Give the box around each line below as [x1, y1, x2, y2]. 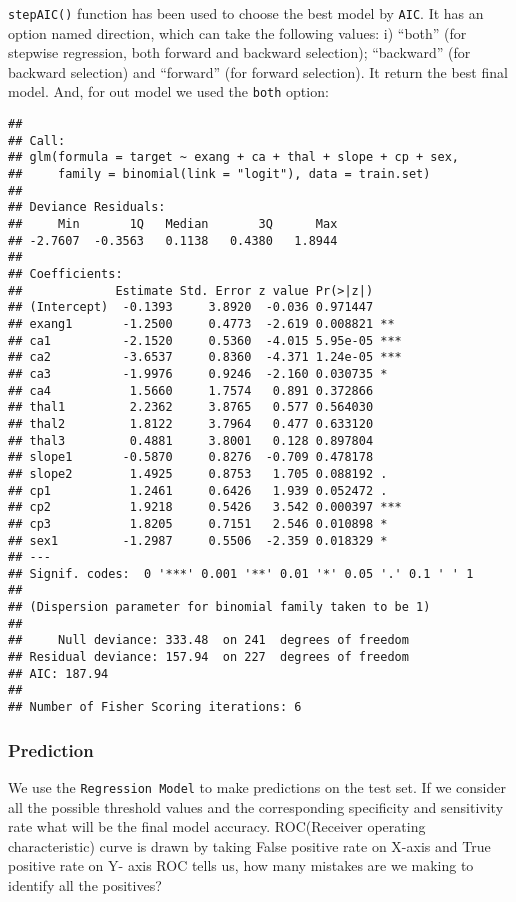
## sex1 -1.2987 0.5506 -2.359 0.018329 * [8, 533, 388, 548]
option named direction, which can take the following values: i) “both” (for [8, 22, 467, 43]
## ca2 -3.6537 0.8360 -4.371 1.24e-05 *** [8, 350, 402, 365]
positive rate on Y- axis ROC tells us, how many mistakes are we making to [8, 855, 474, 876]
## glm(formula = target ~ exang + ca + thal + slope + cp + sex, [8, 150, 460, 165]
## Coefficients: [8, 267, 123, 281]
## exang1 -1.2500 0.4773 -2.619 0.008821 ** [8, 316, 395, 331]
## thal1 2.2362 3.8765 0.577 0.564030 [8, 400, 374, 415]
